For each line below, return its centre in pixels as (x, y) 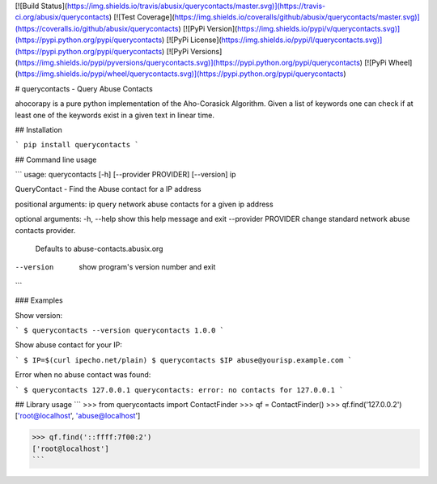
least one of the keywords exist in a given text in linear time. (115, 115)
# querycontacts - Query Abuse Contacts (84, 88)
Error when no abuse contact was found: (83, 375)
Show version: (39, 315)
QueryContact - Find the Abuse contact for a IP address (108, 189)
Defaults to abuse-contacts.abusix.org (99, 249)
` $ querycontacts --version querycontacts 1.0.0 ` (120, 330)
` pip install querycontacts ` (77, 145)
